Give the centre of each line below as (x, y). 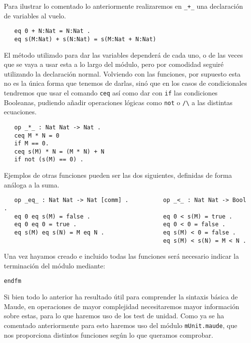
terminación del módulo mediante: (55, 265)
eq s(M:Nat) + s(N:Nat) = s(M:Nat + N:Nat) (85, 39)
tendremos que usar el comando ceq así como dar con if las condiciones (111, 92)
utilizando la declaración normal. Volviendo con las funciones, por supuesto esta (122, 73)
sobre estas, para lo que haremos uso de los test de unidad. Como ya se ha (114, 316)
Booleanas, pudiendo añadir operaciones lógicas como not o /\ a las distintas (118, 102)
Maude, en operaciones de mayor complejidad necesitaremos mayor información (122, 306)
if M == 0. (32, 144)
